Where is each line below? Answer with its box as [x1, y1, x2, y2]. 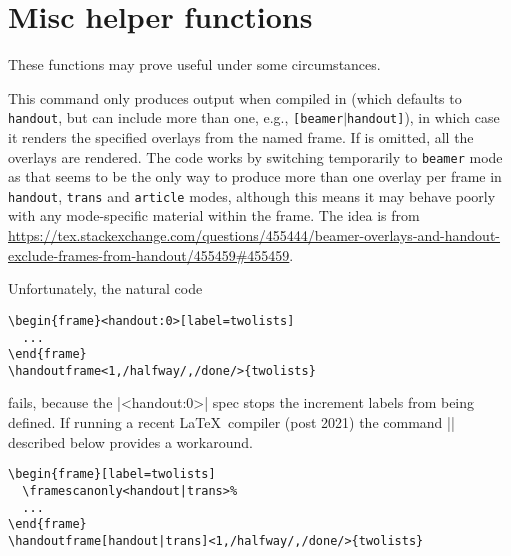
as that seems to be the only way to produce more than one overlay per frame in [8, 166, 502, 187]
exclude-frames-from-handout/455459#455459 [8, 244, 290, 265]
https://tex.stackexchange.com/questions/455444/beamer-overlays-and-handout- [8, 225, 501, 246]
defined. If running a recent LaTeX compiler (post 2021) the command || [8, 412, 455, 433]
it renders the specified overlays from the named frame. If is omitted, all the [8, 126, 474, 147]
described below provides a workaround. [8, 431, 253, 452]
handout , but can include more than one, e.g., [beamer [8, 107, 344, 128]
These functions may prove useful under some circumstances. [8, 54, 381, 75]
